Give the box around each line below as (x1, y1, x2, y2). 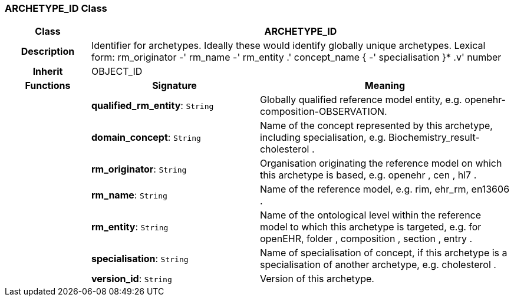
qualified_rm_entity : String (91, 100, 214, 112)
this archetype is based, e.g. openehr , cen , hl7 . (259, 169, 477, 181)
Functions (25, 80, 71, 92)
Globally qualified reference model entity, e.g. (259, 94, 462, 106)
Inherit (32, 65, 63, 78)
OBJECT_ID (91, 65, 143, 78)
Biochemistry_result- (388, 131, 480, 144)
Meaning (364, 80, 406, 92)
